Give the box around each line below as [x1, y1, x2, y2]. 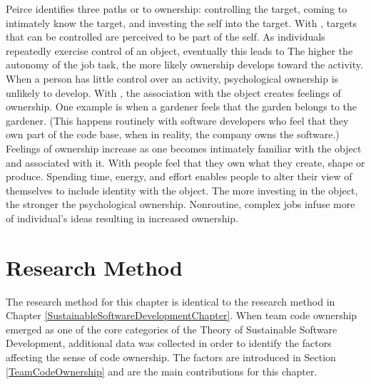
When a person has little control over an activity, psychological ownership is [6, 71, 339, 85]
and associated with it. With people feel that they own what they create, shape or [6, 155, 365, 170]
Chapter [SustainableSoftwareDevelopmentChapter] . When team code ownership [6, 308, 357, 323]
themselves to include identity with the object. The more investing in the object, [6, 182, 358, 197]
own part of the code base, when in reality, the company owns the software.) [6, 127, 340, 142]
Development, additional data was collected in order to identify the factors [6, 336, 332, 351]
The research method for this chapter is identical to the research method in [6, 294, 335, 308]
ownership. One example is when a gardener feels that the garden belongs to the [6, 99, 357, 114]
